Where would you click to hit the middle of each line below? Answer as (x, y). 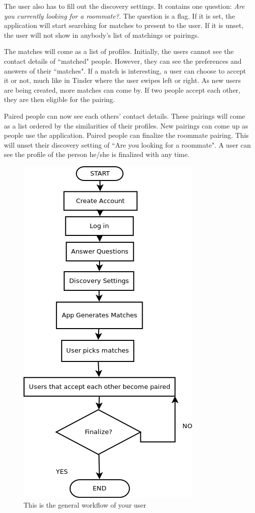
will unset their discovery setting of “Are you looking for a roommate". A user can (127, 144)
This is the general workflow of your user (85, 504)
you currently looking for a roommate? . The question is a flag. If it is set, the (120, 15)
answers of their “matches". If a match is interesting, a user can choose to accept (125, 70)
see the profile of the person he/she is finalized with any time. (97, 154)
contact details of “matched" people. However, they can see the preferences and (123, 61)
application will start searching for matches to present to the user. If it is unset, (124, 25)
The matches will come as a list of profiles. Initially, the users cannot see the (119, 51)
